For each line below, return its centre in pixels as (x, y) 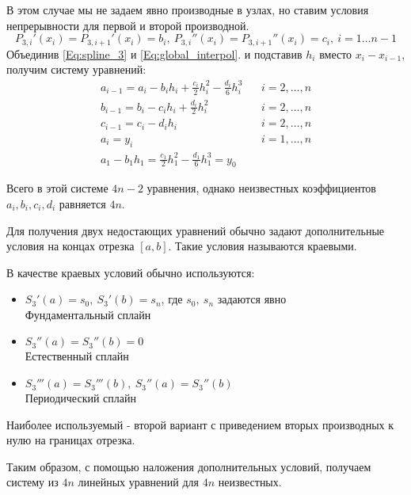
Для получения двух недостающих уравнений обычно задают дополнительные (196, 230)
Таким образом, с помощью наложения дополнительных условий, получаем (189, 466)
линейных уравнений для (138, 482)
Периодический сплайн (80, 398)
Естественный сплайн (77, 356)
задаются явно (252, 299)
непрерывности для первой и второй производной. (128, 25)
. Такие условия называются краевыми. (263, 246)
